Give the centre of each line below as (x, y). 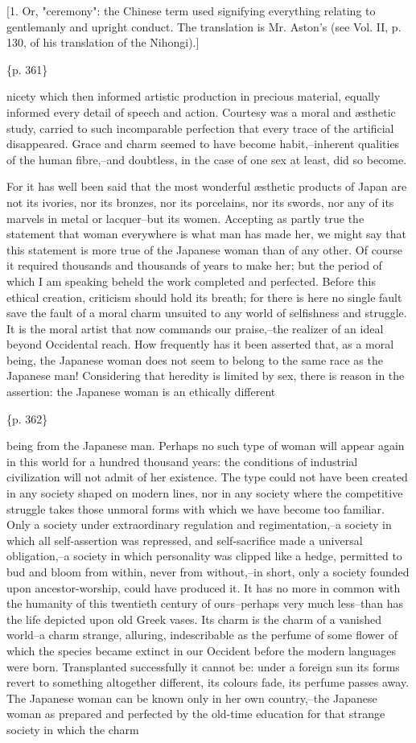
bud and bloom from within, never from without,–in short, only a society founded (208, 572)
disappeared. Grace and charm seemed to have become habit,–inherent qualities (203, 144)
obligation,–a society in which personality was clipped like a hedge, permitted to (204, 556)
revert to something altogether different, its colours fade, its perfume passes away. (208, 682)
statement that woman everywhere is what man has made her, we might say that (206, 234)
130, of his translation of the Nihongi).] (103, 42)
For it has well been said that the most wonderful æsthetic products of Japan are (207, 186)
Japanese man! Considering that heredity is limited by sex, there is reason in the (206, 376)
